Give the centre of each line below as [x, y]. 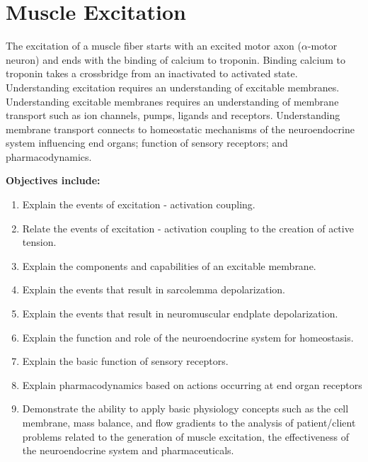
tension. [39, 242]
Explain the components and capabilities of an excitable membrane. [169, 265]
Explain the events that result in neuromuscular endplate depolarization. [180, 314]
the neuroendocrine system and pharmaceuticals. [128, 450]
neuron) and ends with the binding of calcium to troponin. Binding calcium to [176, 59]
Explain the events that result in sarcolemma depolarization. [154, 289]
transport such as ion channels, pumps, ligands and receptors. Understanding [173, 115]
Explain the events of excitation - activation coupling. [139, 204]
